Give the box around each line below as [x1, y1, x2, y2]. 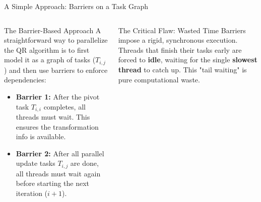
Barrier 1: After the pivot [16, 91, 100, 102]
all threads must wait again [16, 168, 101, 178]
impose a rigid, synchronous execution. [118, 35, 238, 45]
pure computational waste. [118, 74, 200, 84]
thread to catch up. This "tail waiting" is [118, 64, 247, 74]
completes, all [43, 101, 86, 112]
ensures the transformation [16, 121, 99, 132]
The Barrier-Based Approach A [4, 25, 101, 35]
